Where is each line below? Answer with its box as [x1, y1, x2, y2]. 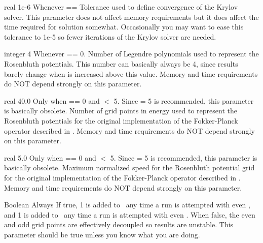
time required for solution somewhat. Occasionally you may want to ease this [4, 21, 244, 32]
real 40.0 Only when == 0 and [4, 95, 100, 106]
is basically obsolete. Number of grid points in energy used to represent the [4, 105, 237, 116]
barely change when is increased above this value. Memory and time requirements [4, 68, 258, 79]
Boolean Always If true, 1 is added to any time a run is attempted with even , [4, 199, 250, 210]
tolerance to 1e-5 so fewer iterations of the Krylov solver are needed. [4, 31, 216, 42]
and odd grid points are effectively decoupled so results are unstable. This [4, 219, 234, 230]
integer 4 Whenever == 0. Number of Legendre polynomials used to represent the [4, 48, 259, 59]
